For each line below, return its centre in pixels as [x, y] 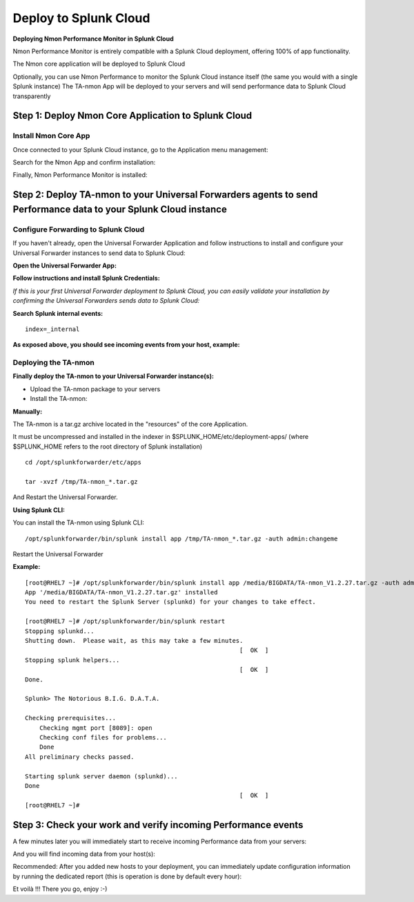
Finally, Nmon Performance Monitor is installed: [80, 175]
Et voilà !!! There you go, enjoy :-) [60, 889]
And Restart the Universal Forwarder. [65, 497]
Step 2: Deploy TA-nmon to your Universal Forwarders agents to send [165, 195]
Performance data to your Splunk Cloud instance [120, 209]
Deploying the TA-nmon [53, 363]
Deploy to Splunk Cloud [81, 18]
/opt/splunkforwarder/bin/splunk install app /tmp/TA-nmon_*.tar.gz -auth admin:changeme [181, 538]
